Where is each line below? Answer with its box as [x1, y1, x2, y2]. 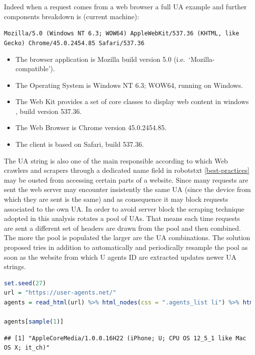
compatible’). [15, 63, 55, 74]
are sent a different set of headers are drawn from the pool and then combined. [4, 222, 241, 233]
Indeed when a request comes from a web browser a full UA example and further [4, 1, 247, 11]
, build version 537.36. [15, 106, 82, 116]
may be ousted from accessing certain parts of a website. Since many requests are [4, 174, 249, 185]
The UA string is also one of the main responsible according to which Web [4, 155, 228, 165]
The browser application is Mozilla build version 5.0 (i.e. [15, 54, 185, 64]
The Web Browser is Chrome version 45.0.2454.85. [15, 122, 167, 133]
